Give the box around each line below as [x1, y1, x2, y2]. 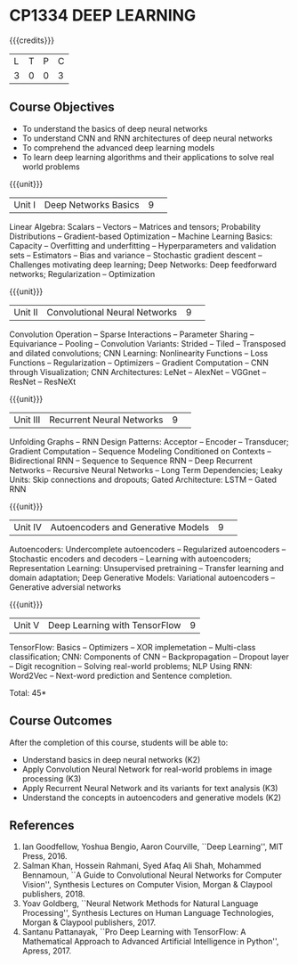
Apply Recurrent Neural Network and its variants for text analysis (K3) [21, 782, 278, 793]
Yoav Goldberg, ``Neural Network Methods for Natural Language [21, 898, 259, 909]
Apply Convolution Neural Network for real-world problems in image [21, 764, 273, 774]
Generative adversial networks [9, 581, 122, 593]
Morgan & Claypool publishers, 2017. [21, 917, 157, 928]
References [9, 817, 75, 833]
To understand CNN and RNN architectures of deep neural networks [21, 133, 273, 143]
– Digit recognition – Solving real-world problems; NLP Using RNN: [9, 660, 253, 671]
